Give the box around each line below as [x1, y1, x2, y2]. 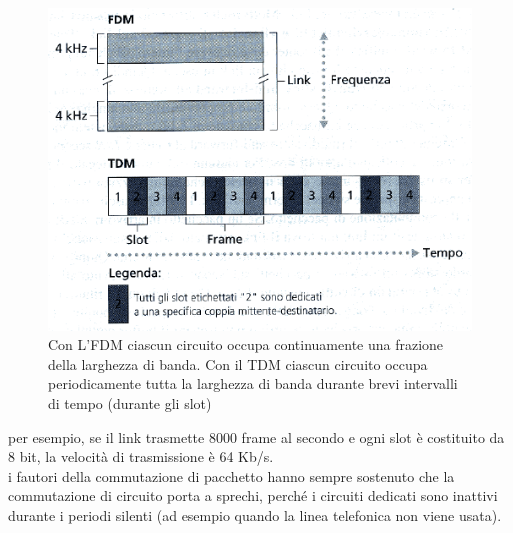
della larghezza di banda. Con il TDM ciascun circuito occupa [48, 353, 428, 374]
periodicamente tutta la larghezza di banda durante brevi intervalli [48, 373, 458, 394]
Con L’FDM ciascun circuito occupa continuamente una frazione [48, 334, 444, 355]
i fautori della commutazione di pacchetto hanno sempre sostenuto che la [8, 465, 455, 486]
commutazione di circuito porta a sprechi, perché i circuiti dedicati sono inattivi [8, 485, 498, 506]
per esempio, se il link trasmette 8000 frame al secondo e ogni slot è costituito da [8, 426, 505, 447]
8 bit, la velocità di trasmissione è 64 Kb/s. [8, 446, 274, 467]
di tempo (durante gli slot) [48, 393, 212, 414]
